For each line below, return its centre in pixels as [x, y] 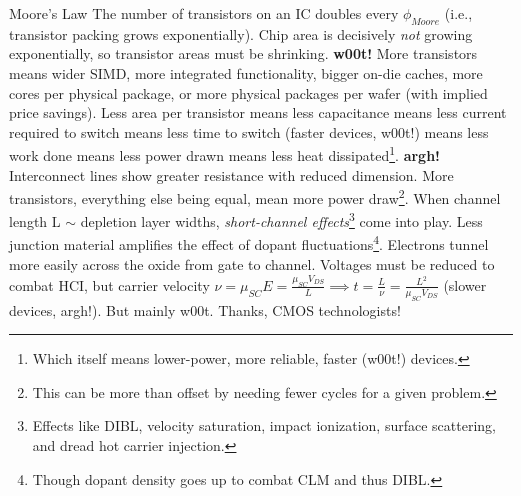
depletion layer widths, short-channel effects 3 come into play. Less [281, 220]
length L [35, 221]
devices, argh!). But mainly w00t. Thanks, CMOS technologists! [205, 309]
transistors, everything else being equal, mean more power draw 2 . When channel [255, 196]
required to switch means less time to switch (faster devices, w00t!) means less [249, 131]
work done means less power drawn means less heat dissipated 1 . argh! [225, 154]
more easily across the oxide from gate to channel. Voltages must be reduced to [252, 263]
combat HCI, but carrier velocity [109, 284]
